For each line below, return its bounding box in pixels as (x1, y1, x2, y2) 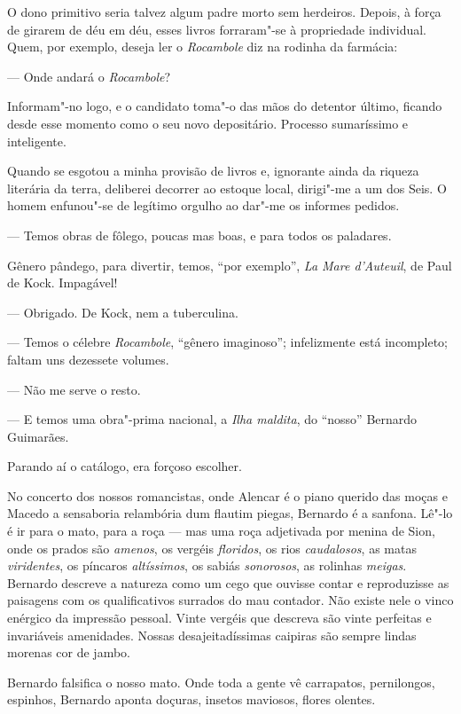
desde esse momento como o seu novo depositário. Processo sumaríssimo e (7, 114, 409, 132)
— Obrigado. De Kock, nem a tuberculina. (7, 302, 238, 321)
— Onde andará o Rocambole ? (7, 67, 171, 85)
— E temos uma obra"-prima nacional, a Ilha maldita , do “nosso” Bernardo (7, 410, 418, 428)
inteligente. (7, 131, 66, 150)
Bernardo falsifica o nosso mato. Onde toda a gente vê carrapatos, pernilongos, (7, 672, 435, 691)
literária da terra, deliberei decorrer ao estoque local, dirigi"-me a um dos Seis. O (7, 178, 447, 197)
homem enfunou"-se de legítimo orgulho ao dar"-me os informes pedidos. (7, 196, 400, 215)
